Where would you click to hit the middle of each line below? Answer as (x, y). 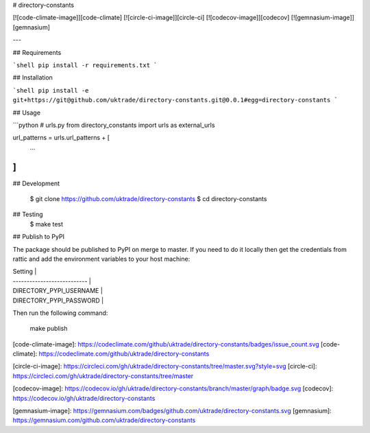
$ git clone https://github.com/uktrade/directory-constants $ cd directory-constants (148, 198)
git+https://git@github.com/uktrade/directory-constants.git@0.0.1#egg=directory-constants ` (175, 100)
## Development (36, 183)
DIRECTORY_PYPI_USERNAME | (58, 291)
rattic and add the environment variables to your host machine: (101, 259)
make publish (49, 329)
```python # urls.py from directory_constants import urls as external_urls (114, 125)
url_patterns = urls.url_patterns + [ (61, 138)
